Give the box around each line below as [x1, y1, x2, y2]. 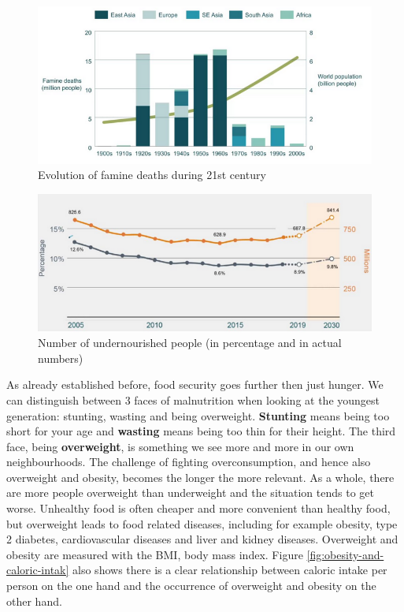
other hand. [6, 592, 62, 609]
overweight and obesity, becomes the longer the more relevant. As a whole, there [6, 468, 395, 485]
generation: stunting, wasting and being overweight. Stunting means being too [6, 407, 390, 424]
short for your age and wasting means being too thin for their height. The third [6, 423, 396, 439]
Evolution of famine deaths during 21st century [38, 166, 266, 183]
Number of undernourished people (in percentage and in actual [38, 334, 342, 351]
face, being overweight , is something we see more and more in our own [6, 438, 354, 454]
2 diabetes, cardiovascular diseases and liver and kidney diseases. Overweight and [6, 531, 398, 547]
